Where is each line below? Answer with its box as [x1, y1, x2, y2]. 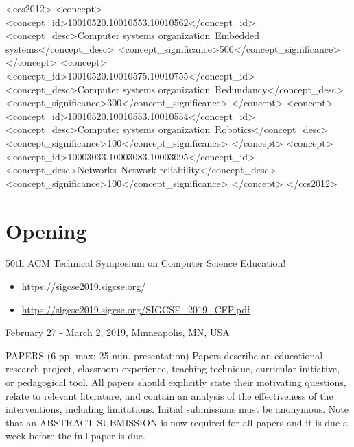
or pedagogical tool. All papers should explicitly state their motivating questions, [5, 375, 346, 389]
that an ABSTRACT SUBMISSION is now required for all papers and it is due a [5, 415, 348, 429]
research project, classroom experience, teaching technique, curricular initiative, [5, 361, 340, 376]
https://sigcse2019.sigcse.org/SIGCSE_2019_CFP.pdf [21, 302, 250, 316]
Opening [5, 216, 87, 244]
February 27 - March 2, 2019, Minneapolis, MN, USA [5, 325, 230, 339]
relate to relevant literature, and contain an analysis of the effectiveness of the [5, 388, 333, 402]
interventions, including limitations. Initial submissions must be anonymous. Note [5, 402, 349, 416]
